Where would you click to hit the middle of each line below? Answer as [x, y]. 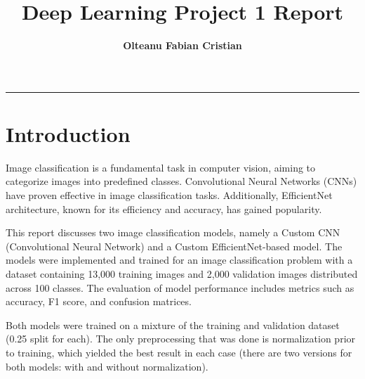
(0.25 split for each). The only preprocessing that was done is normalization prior [181, 339]
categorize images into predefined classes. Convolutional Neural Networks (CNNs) [181, 181]
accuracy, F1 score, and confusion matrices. [99, 301]
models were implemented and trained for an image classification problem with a [179, 260]
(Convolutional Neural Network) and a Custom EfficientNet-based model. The [174, 246]
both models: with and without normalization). [107, 366]
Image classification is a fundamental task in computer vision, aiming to [161, 167]
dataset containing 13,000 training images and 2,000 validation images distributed [182, 274]
